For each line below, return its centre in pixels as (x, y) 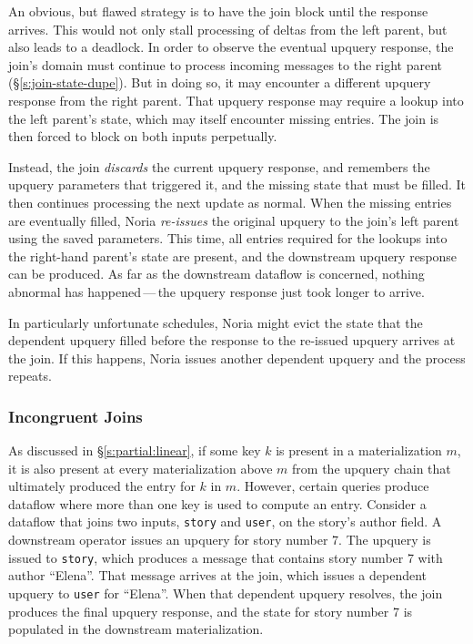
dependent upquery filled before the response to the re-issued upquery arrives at (232, 340)
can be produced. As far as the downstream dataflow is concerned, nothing (216, 274)
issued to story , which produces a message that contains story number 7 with (226, 557)
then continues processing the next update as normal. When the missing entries (230, 202)
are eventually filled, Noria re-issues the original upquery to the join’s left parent (234, 220)
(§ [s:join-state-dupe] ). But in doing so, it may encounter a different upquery (220, 82)
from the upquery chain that (372, 468)
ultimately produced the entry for (102, 486)
